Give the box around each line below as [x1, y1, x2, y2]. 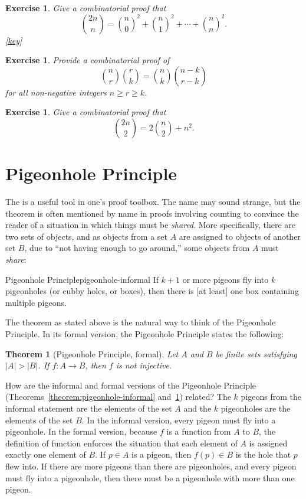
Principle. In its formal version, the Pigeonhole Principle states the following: [5, 328, 284, 340]
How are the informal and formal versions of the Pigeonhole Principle [5, 379, 256, 391]
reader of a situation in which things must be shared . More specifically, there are [5, 218, 296, 231]
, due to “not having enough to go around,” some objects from [24, 242, 250, 254]
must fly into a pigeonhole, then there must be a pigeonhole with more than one [5, 471, 295, 484]
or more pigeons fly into [182, 273, 269, 285]
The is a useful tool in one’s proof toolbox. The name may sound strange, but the [5, 195, 301, 208]
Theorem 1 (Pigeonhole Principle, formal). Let [5, 347, 179, 360]
